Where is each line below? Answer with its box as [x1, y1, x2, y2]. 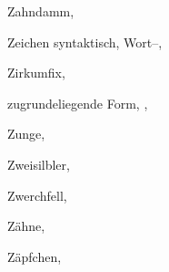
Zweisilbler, [7, 154, 70, 173]
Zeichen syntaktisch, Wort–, [7, 32, 163, 51]
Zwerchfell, [7, 185, 67, 204]
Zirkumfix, [7, 63, 65, 82]
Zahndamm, [7, 2, 75, 20]
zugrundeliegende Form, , [7, 93, 148, 112]
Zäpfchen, [7, 246, 62, 266]
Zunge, [7, 124, 45, 143]
